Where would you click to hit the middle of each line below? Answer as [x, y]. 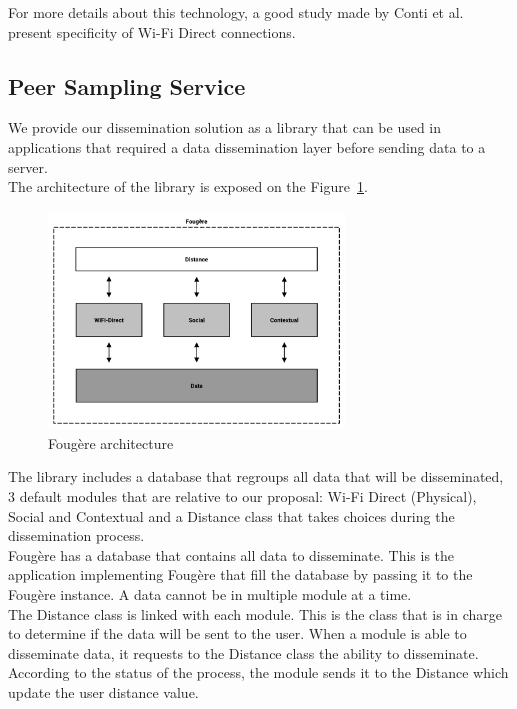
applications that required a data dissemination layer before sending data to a [247, 146]
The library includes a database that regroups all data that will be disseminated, [256, 476]
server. [28, 166]
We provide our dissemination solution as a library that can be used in [225, 127]
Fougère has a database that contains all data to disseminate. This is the [231, 554]
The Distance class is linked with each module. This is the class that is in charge [255, 613]
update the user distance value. [103, 692]
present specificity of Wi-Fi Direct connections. [152, 31]
